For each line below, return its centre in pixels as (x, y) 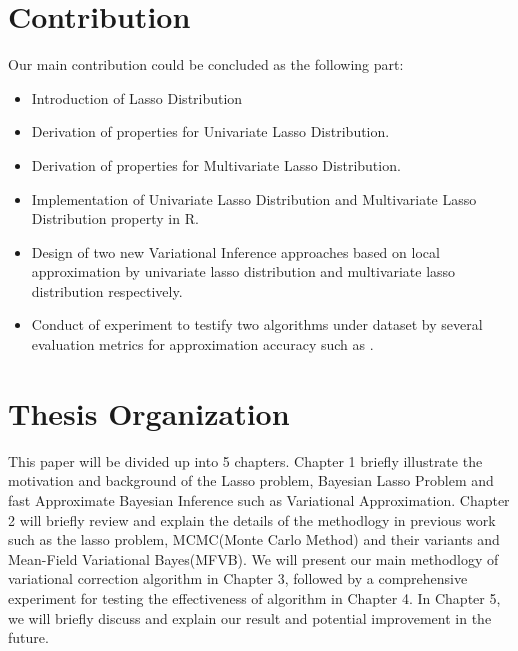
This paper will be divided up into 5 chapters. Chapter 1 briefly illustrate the (245, 460)
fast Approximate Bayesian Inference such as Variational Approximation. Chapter (259, 499)
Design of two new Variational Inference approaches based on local (235, 251)
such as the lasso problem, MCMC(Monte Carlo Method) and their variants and (254, 539)
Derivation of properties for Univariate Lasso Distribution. (210, 131)
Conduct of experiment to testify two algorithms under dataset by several (257, 324)
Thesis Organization (149, 412)
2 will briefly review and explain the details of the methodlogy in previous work (252, 519)
